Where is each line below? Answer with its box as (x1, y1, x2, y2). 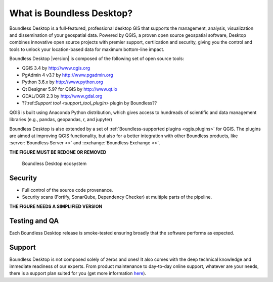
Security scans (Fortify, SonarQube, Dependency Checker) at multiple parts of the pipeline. (22, 194, 212, 200)
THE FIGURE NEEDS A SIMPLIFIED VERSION (9, 203, 103, 209)
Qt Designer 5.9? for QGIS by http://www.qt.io (22, 86, 117, 92)
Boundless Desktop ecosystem (22, 160, 87, 166)
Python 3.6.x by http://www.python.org (22, 79, 103, 85)
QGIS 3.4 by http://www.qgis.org (22, 65, 90, 71)
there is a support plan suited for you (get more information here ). (9, 270, 147, 276)
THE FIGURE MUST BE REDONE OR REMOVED (9, 149, 107, 155)
